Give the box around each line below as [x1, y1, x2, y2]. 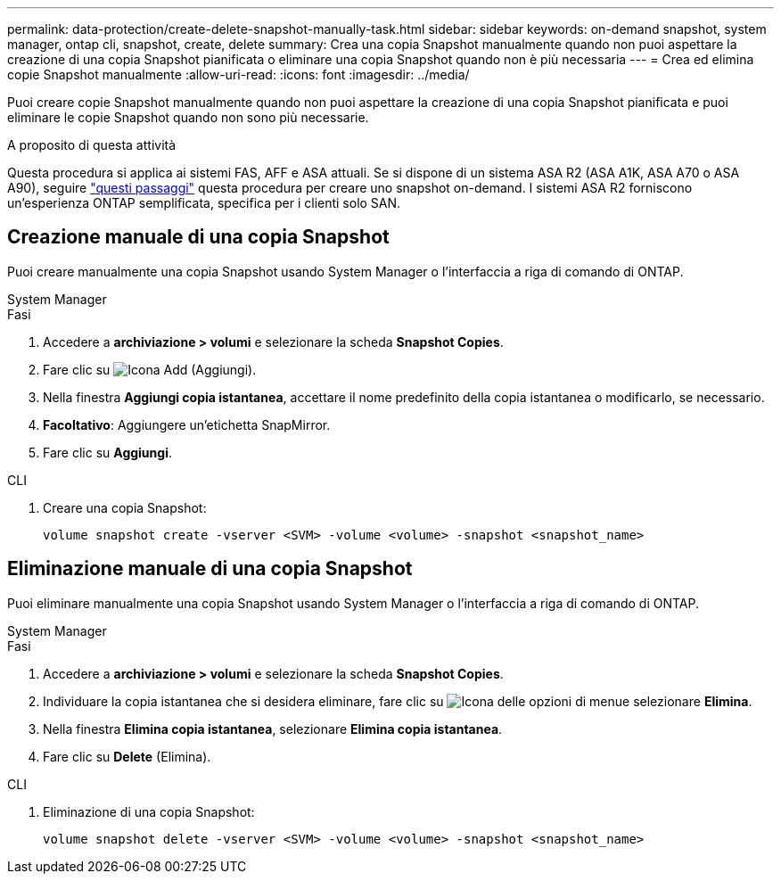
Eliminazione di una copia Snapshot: [43, 803, 255, 819]
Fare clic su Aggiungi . [43, 444, 172, 460]
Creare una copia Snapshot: [43, 499, 207, 515]
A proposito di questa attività [7, 137, 177, 152]
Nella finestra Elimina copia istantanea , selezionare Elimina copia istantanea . [43, 720, 503, 737]
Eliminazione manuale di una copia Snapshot [7, 557, 413, 580]
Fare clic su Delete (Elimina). [43, 748, 211, 764]
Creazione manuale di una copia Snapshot [7, 226, 390, 249]
